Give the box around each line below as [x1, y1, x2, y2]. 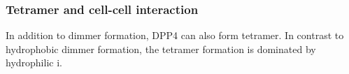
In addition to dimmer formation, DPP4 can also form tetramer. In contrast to [6, 28, 344, 43]
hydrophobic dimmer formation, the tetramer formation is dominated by [6, 41, 316, 56]
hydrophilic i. [6, 55, 62, 70]
